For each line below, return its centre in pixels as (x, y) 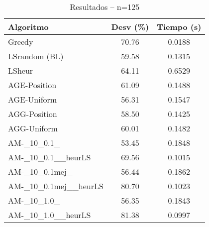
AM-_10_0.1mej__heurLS (56, 186)
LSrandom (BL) (36, 56)
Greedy (21, 42)
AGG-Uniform (33, 128)
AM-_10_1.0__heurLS (50, 215)
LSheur (21, 70)
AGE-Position (32, 85)
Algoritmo (28, 27)
